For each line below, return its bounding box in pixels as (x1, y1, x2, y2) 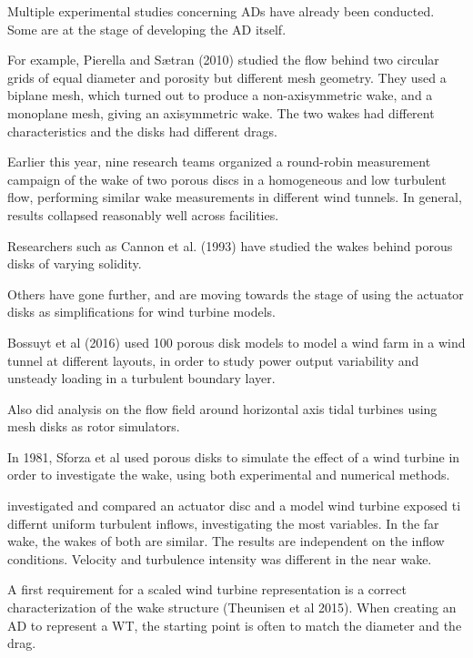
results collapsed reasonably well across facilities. (7, 205, 279, 224)
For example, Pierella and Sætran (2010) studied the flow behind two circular (7, 50, 439, 69)
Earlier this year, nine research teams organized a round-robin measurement (7, 152, 431, 171)
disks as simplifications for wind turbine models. (7, 302, 276, 321)
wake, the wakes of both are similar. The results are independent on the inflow (7, 531, 445, 551)
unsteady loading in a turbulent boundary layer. (7, 369, 276, 388)
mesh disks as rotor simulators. (7, 417, 180, 436)
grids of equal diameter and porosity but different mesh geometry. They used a (7, 67, 447, 86)
